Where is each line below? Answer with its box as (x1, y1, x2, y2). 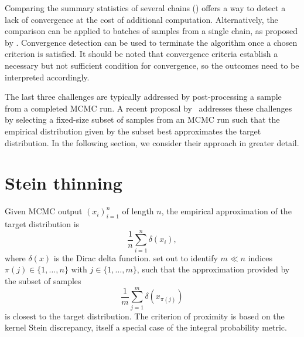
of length (122, 205, 154, 217)
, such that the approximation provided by (136, 263, 290, 275)
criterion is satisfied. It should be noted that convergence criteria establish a (5, 48, 278, 60)
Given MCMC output (5, 205, 83, 217)
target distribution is (5, 218, 80, 230)
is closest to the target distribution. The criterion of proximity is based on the (5, 309, 285, 322)
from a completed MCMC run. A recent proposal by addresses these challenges (5, 102, 292, 114)
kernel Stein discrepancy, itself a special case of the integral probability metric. (5, 321, 287, 333)
